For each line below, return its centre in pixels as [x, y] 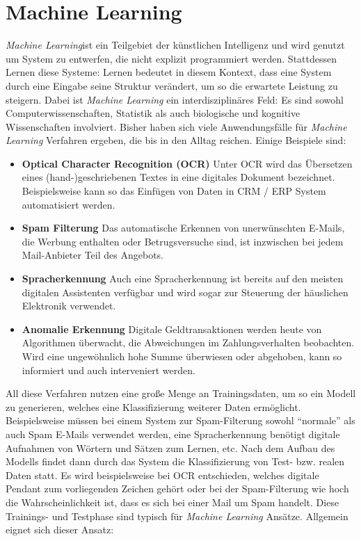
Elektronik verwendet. [69, 306]
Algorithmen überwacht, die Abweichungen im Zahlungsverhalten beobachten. [188, 342]
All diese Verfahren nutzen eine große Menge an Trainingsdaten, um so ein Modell [181, 393]
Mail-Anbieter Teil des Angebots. [93, 255]
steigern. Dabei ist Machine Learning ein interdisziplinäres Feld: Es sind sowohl [175, 99]
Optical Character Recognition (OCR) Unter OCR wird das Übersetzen [187, 163]
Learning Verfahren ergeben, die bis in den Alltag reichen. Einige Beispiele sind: [176, 140]
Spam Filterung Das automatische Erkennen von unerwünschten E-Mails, [183, 228]
